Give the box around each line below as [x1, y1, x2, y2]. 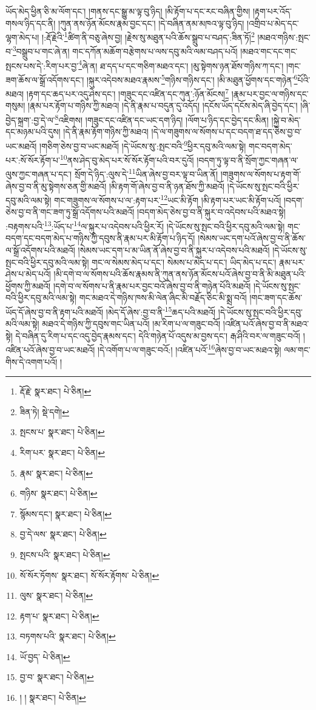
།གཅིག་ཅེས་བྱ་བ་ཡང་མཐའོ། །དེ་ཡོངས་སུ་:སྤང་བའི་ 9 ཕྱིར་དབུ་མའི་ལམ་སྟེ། [39, 137, 246, 152]
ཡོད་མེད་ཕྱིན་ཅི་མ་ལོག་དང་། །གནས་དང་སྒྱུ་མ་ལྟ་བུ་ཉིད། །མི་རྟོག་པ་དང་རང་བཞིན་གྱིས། [5, 5, 250, 17]
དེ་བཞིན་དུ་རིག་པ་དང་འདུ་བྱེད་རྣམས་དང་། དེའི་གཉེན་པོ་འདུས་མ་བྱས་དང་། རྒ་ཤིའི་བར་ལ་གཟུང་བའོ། [15, 329, 300, 342]
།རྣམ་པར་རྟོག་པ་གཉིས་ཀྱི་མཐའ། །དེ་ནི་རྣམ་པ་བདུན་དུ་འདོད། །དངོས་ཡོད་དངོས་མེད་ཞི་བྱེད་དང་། [27, 99, 298, 112]
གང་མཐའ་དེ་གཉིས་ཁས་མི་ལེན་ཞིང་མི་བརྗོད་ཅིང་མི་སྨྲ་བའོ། [79, 291, 247, 304]
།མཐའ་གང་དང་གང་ [240, 45, 298, 58]
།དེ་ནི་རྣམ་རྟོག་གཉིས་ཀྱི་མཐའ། [63, 125, 149, 138]
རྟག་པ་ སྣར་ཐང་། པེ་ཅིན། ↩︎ [19, 609, 99, 622]
